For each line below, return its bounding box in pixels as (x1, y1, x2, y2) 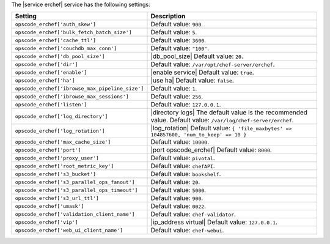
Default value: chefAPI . (150, 162, 215, 171)
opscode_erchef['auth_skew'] (15, 21, 97, 28)
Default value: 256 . (150, 92, 204, 101)
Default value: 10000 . (150, 138, 210, 146)
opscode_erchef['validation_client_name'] (15, 211, 135, 217)
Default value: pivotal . (150, 153, 215, 162)
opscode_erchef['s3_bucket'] (15, 171, 97, 177)
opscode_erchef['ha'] (15, 77, 76, 84)
